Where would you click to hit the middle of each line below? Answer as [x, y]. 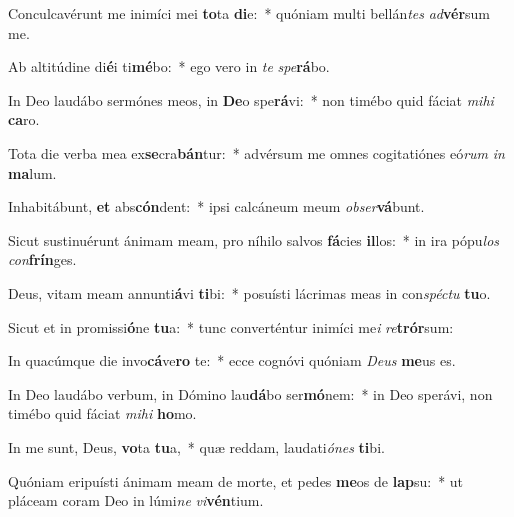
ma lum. [32, 172]
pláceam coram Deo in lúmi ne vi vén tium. [136, 500]
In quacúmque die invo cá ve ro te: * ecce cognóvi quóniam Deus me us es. [232, 360]
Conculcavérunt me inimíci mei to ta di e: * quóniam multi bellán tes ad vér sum [249, 13]
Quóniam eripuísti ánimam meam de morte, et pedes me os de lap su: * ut [236, 480]
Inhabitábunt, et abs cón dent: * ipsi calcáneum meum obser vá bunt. [216, 206]
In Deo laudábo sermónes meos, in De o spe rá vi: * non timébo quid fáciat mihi [251, 99]
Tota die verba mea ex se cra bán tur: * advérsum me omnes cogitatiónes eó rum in [256, 152]
